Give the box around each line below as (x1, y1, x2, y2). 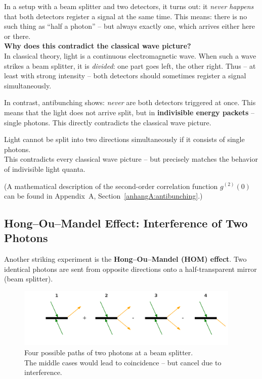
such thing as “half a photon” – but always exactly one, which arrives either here (4, 21, 255, 31)
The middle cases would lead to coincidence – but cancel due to (24, 357, 222, 367)
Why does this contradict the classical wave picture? (4, 40, 191, 51)
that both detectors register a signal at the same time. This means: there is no (4, 11, 247, 21)
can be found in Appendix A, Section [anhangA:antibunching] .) (4, 191, 203, 201)
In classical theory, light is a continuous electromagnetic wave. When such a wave (4, 50, 256, 61)
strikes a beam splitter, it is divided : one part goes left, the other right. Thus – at (4, 60, 256, 71)
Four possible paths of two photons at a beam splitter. (24, 347, 193, 358)
